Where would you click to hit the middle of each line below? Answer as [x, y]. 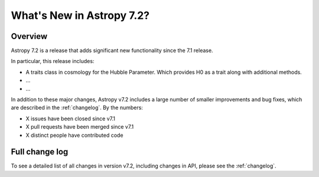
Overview [29, 36]
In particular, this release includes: [53, 61]
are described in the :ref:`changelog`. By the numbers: [77, 108]
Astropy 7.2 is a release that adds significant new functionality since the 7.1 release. [112, 51]
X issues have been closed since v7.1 [70, 119]
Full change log [40, 152]
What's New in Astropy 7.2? [80, 15]
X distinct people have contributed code [74, 135]
